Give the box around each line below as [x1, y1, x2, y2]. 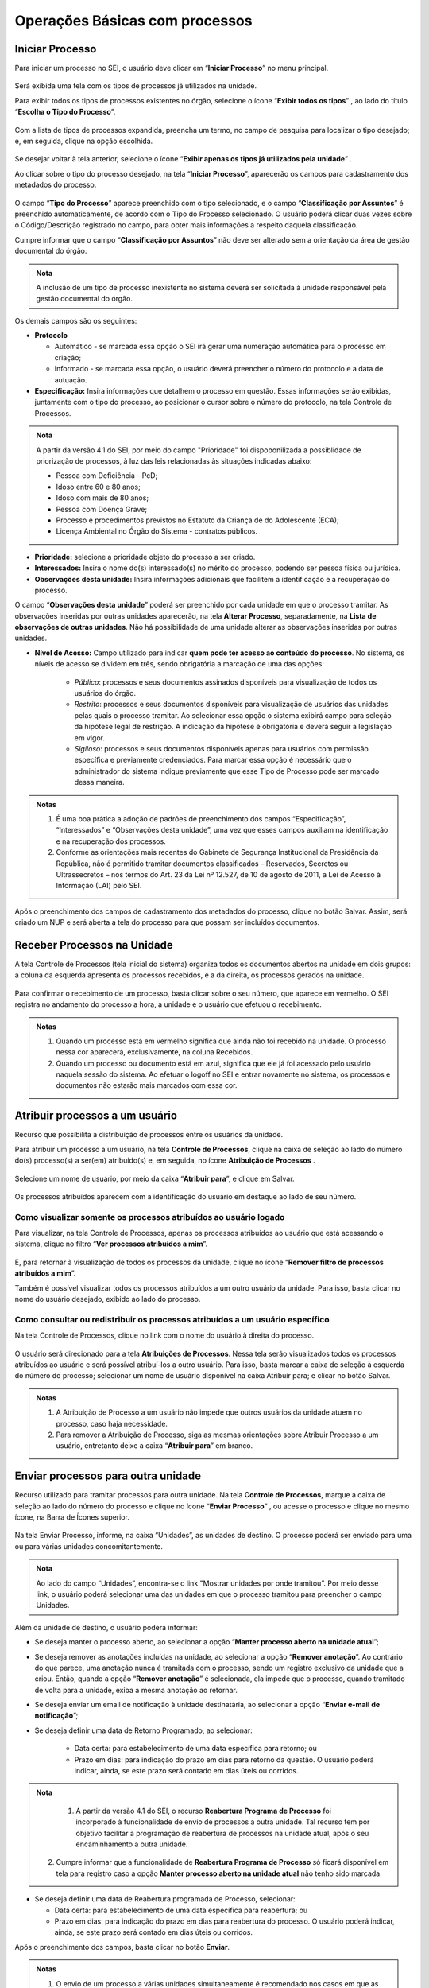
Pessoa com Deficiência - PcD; [56, 471, 158, 480]
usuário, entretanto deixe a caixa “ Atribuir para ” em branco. [56, 1441, 253, 1450]
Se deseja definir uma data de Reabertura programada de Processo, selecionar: [34, 1894, 296, 1904]
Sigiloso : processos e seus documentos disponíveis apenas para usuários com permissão [74, 744, 369, 753]
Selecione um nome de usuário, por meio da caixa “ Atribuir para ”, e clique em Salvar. [14, 1174, 295, 1183]
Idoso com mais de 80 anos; [56, 493, 149, 503]
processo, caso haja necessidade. [56, 1419, 168, 1428]
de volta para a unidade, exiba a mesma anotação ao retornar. [34, 1685, 238, 1695]
